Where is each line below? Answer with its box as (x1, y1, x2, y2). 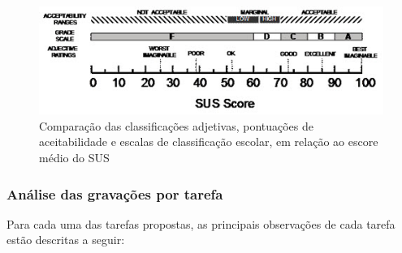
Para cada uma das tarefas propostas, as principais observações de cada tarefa (6, 215, 396, 232)
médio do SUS (39, 149, 110, 166)
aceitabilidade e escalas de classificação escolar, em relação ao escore (39, 133, 378, 150)
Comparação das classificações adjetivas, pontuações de (39, 117, 314, 134)
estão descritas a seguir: (6, 231, 125, 248)
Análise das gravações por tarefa (6, 183, 223, 204)
